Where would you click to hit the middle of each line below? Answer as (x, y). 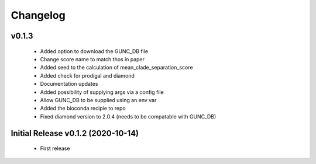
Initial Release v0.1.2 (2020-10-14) (75, 133)
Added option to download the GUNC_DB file (94, 51)
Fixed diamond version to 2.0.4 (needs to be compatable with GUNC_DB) (128, 116)
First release (55, 148)
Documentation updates (69, 84)
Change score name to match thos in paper (92, 59)
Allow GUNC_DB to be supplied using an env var (98, 100)
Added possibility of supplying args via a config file (102, 92)
